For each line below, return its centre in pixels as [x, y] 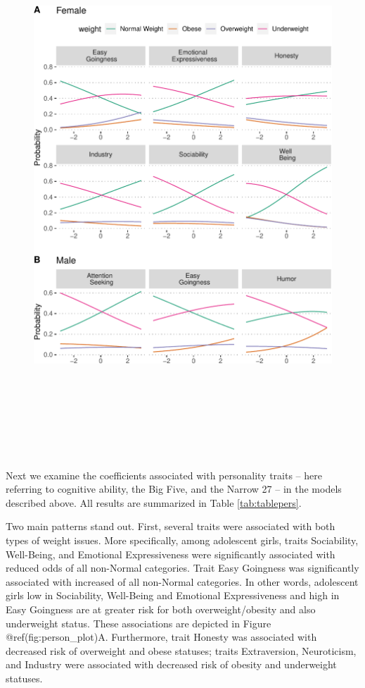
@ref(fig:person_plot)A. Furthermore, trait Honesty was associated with [161, 637]
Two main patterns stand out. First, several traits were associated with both [171, 526]
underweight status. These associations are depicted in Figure [139, 623]
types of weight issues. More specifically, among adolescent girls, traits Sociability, [182, 540]
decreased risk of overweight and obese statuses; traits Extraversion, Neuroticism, [181, 650]
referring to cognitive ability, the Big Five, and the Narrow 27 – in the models [174, 489]
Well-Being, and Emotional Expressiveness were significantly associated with [171, 554]
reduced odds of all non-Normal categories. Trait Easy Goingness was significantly [182, 568]
